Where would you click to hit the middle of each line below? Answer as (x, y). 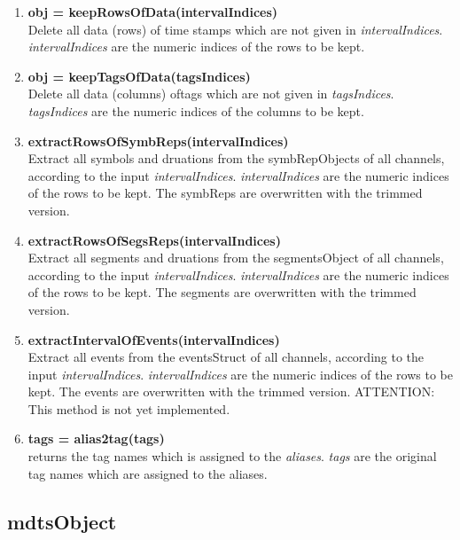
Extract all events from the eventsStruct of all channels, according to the (226, 357)
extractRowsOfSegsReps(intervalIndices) (154, 240)
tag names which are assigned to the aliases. (148, 473)
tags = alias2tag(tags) (96, 438)
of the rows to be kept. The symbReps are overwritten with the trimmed (225, 193)
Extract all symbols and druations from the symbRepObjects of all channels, (236, 158)
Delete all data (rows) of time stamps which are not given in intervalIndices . (235, 29)
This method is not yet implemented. (129, 408)
